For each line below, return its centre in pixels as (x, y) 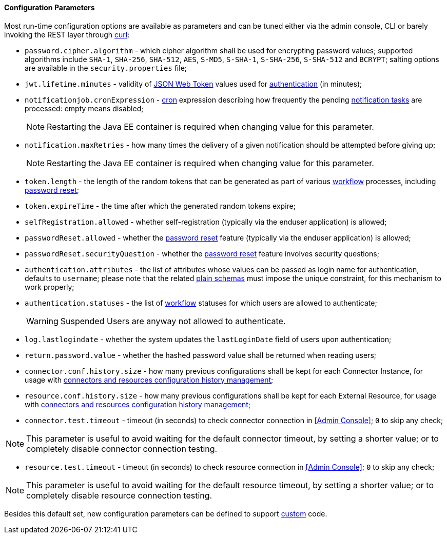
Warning (42, 321)
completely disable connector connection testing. (122, 449)
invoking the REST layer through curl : (67, 34)
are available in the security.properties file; (106, 68)
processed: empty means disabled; (84, 108)
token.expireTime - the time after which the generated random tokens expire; (160, 206)
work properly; (50, 287)
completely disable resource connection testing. (119, 495)
